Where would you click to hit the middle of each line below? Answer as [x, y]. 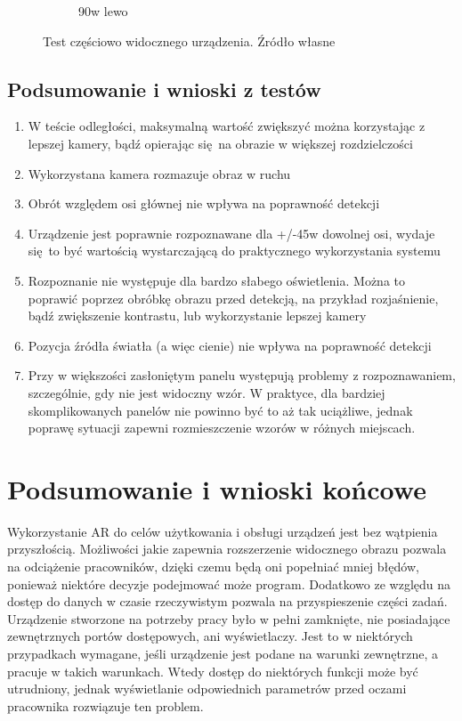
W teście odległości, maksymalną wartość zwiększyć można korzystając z [227, 126]
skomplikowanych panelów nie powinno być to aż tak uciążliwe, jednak [220, 410]
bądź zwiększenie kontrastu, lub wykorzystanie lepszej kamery [197, 316]
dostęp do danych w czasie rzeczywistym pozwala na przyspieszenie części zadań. [227, 601]
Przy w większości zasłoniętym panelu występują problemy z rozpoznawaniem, [242, 375]
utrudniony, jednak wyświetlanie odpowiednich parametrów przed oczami [207, 689]
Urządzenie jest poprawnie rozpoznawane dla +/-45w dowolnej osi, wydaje [231, 233]
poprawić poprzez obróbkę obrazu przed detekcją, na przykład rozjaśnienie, [233, 298]
